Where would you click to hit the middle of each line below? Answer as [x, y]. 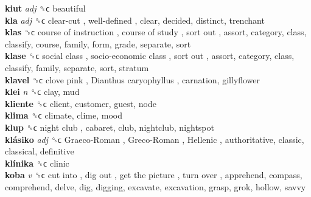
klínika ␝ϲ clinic [37, 163]
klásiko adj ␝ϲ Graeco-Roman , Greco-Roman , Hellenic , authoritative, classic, [155, 139]
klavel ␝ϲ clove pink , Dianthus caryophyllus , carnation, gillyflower [133, 79]
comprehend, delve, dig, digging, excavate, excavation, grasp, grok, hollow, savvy [155, 186]
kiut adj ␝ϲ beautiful [45, 8]
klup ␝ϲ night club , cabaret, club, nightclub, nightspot [110, 127]
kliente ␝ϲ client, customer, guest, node [81, 103]
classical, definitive [40, 151]
